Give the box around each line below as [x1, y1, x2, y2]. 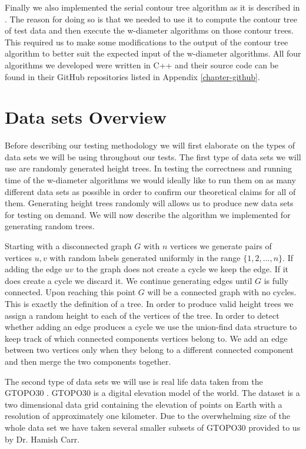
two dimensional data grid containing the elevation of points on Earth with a [5, 398, 282, 410]
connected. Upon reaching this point [5, 286, 136, 298]
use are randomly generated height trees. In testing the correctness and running [5, 162, 292, 174]
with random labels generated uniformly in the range [49, 251, 241, 263]
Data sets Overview [5, 105, 167, 129]
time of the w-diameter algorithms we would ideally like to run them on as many [5, 174, 296, 186]
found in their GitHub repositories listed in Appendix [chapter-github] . [5, 70, 260, 82]
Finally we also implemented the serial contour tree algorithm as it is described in [5, 1, 300, 13]
